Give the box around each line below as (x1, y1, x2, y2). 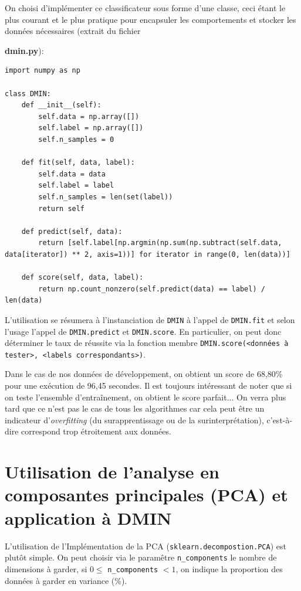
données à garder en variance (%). (5, 574, 127, 586)
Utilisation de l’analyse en (5, 460, 219, 484)
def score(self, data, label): (21, 273, 144, 282)
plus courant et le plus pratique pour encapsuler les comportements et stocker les (5, 13, 296, 25)
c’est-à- (266, 413, 293, 426)
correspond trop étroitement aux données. (21, 425, 171, 437)
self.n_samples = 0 (38, 135, 114, 144)
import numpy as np (5, 66, 80, 75)
